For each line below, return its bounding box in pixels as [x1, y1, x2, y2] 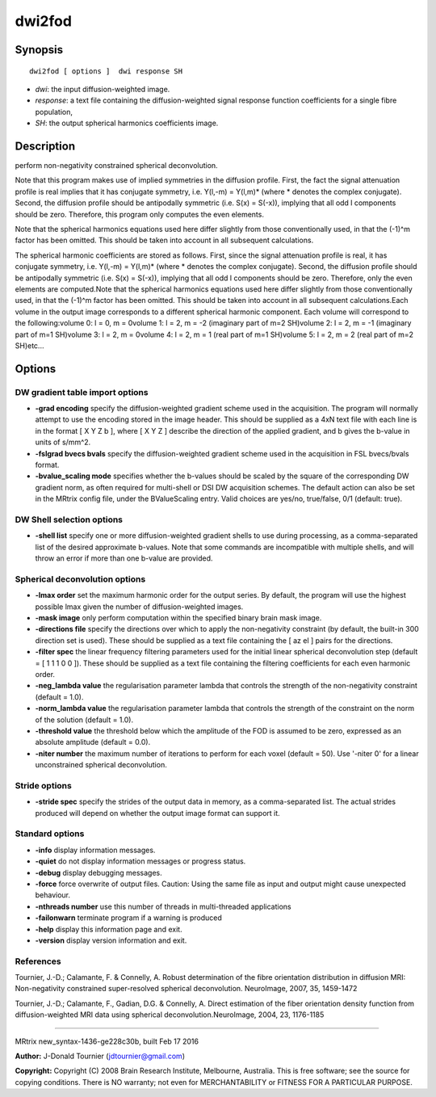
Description [15, 139, 76, 153]
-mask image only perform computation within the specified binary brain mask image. [35, 613, 322, 623]
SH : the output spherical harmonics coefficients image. [35, 118, 219, 128]
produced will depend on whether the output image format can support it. [35, 808, 280, 817]
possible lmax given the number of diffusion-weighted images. [35, 602, 244, 612]
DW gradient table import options [15, 386, 149, 397]
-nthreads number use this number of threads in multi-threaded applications [35, 902, 291, 911]
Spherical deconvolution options [15, 574, 146, 585]
